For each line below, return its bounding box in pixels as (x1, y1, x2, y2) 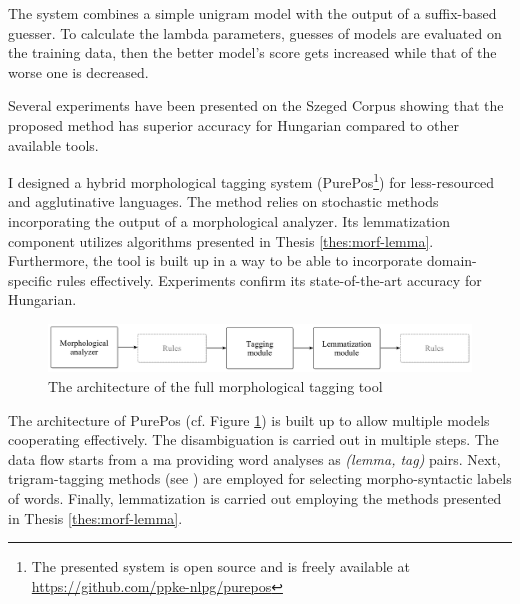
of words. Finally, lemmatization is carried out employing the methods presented (8, 487, 502, 508)
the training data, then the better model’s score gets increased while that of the (8, 42, 497, 63)
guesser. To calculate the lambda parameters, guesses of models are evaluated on (8, 22, 502, 43)
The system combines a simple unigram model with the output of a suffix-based (8, 3, 497, 23)
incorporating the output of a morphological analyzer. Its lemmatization (8, 211, 451, 231)
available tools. (8, 134, 99, 155)
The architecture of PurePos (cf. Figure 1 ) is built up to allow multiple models (8, 409, 490, 430)
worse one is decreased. (8, 61, 149, 82)
